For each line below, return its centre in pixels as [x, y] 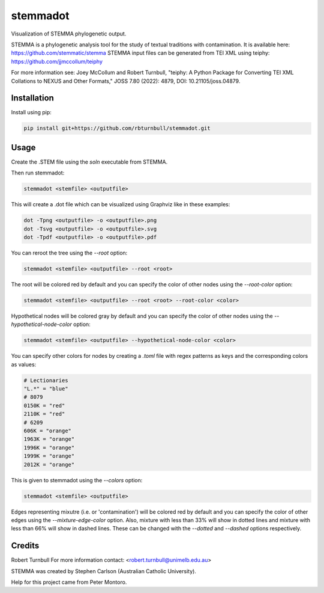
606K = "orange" [48, 431]
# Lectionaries [46, 380]
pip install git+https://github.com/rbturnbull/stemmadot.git [117, 128]
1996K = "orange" [49, 447]
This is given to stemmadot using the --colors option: [77, 480]
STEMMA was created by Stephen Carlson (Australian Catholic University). [103, 571]
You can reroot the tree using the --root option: [69, 253]
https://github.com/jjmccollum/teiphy [57, 61]
